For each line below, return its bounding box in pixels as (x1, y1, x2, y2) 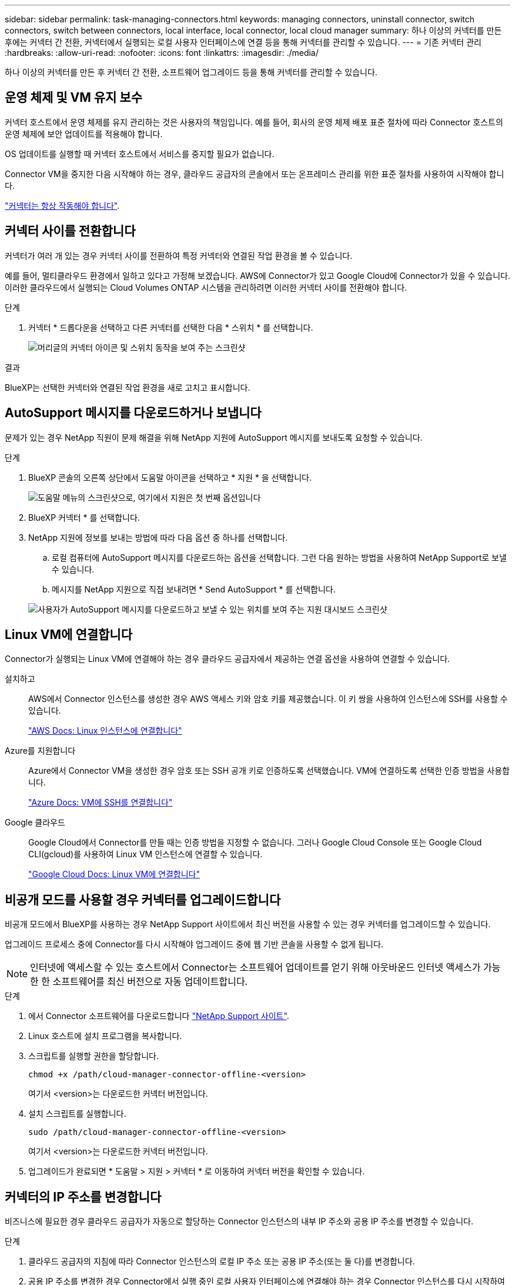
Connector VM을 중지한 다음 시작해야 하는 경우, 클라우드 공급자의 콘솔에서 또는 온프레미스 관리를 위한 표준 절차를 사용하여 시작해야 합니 (5, 168, 504, 179)
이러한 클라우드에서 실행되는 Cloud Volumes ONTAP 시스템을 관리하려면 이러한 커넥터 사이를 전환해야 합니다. (5, 282, 407, 292)
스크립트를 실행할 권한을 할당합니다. (28, 1051, 159, 1061)
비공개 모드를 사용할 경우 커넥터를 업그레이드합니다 (5, 892, 281, 907)
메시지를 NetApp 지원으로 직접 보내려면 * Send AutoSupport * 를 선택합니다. (52, 584, 336, 594)
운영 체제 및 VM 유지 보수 (5, 90, 142, 105)
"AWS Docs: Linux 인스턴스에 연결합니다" (28, 725, 182, 736)
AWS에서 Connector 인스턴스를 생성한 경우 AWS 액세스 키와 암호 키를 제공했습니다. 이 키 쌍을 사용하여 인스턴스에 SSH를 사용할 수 (28, 694, 508, 704)
